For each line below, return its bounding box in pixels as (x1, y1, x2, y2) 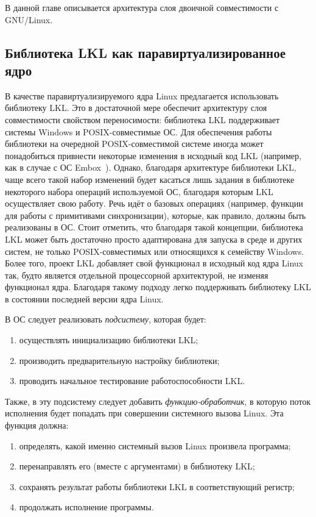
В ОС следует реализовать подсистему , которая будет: (5, 313, 206, 326)
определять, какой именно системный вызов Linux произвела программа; (19, 439, 291, 452)
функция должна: (5, 419, 69, 432)
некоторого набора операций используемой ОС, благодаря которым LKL (5, 185, 273, 198)
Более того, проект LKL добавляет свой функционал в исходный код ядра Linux (5, 257, 303, 269)
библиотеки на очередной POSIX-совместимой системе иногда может (5, 137, 264, 150)
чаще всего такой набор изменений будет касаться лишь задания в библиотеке (5, 173, 295, 185)
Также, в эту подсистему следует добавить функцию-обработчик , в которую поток (5, 394, 311, 407)
